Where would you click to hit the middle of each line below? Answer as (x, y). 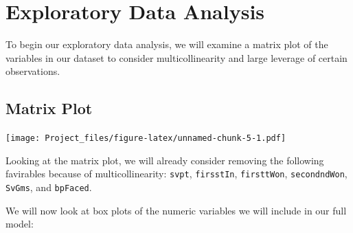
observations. (33, 71)
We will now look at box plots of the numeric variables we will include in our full (176, 210)
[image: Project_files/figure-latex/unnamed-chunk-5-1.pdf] (146, 138)
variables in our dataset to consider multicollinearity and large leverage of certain (176, 57)
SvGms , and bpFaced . (49, 187)
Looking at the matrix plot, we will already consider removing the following (165, 160)
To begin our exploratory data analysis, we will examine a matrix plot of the (167, 44)
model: (20, 224)
